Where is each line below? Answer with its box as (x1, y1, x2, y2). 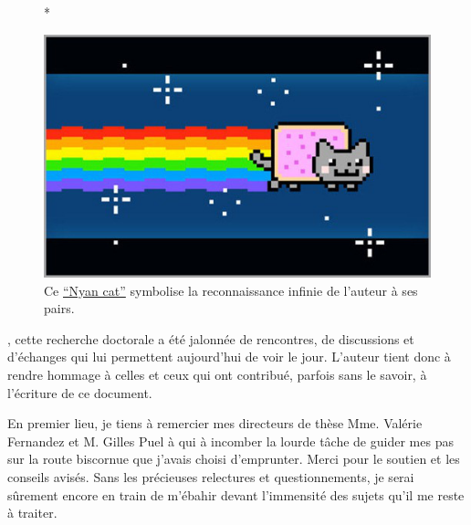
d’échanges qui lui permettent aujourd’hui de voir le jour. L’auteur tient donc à (7, 347, 451, 366)
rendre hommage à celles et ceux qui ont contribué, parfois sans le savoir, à (7, 365, 427, 384)
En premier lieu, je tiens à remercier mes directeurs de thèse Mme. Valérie (7, 414, 423, 433)
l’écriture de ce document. (7, 383, 152, 402)
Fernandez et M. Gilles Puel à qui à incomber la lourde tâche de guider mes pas (7, 431, 454, 450)
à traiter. (7, 503, 58, 522)
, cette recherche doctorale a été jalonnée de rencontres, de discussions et (7, 329, 414, 348)
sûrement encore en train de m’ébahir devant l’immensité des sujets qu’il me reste (7, 485, 465, 504)
